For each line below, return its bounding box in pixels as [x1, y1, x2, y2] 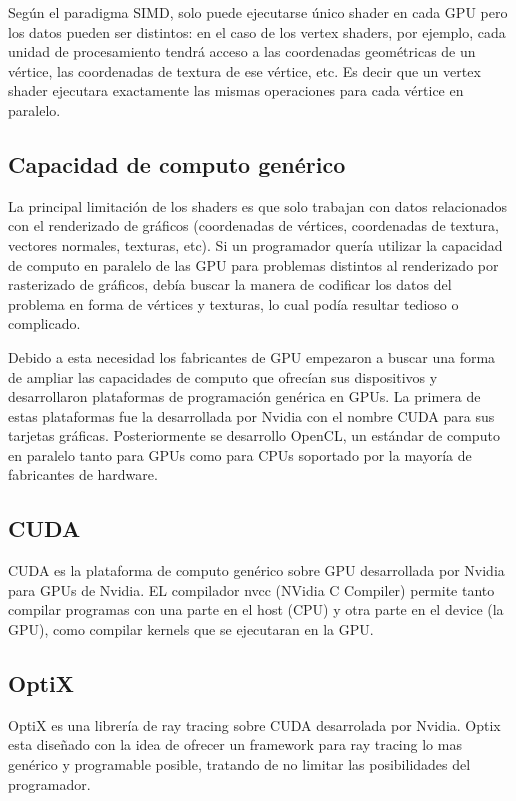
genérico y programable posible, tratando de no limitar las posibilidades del [8, 754, 471, 775]
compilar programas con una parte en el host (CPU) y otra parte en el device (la [8, 599, 504, 620]
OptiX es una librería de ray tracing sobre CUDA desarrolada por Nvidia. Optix [8, 714, 501, 735]
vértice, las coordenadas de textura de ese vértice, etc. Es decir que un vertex [8, 60, 481, 81]
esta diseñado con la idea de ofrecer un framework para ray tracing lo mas [8, 734, 462, 755]
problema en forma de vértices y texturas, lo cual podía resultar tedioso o [8, 293, 459, 314]
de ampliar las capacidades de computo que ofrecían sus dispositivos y [8, 366, 438, 387]
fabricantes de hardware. [8, 464, 158, 485]
